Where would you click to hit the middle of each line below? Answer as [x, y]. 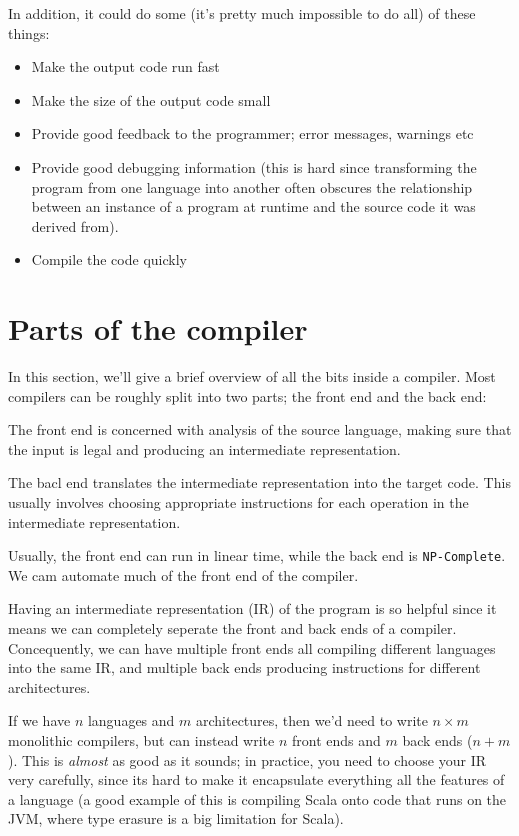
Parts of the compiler [158, 328]
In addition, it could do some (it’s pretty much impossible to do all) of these [242, 13]
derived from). [75, 225]
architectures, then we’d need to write [311, 720]
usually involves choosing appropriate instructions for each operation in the [238, 502]
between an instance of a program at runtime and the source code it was [253, 206]
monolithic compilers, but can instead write [141, 740]
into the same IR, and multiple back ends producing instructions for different [244, 667]
